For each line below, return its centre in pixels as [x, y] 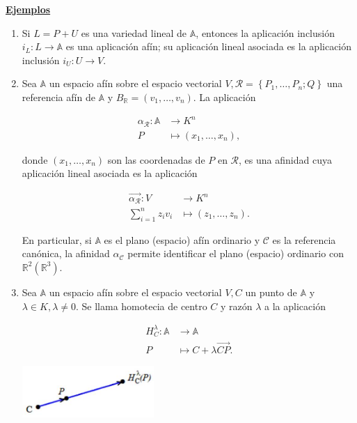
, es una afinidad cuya [285, 159]
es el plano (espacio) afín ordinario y [182, 239]
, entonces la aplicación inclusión [265, 32]
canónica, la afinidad [66, 253]
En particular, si [57, 239]
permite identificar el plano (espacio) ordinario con [236, 253]
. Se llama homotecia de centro [142, 306]
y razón [236, 306]
